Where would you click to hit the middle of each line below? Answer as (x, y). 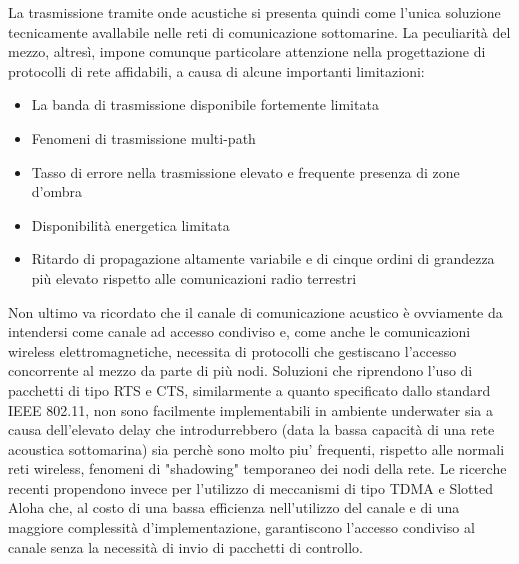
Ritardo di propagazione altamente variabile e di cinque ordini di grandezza (263, 258)
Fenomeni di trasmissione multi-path (143, 137)
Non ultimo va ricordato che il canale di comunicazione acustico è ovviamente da (255, 311)
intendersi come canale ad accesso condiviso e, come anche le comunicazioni (239, 331)
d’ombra (57, 191)
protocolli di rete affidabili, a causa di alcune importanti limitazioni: (216, 70)
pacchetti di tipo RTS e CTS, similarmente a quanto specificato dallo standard (249, 389)
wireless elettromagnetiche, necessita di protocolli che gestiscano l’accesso (232, 350)
